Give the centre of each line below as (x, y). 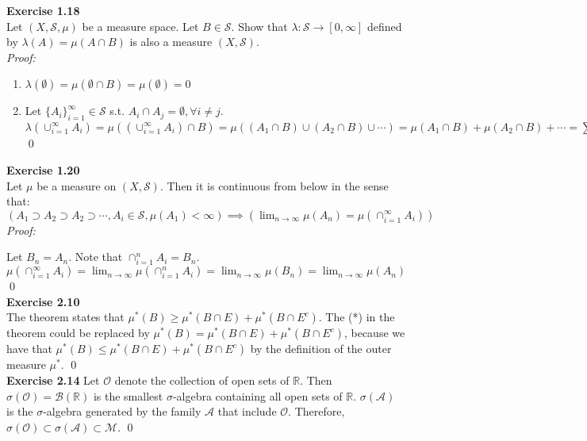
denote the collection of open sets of (202, 380)
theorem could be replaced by (78, 333)
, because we (374, 333)
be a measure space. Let (140, 26)
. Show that (259, 26)
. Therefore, (317, 411)
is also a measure (171, 42)
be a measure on (77, 185)
